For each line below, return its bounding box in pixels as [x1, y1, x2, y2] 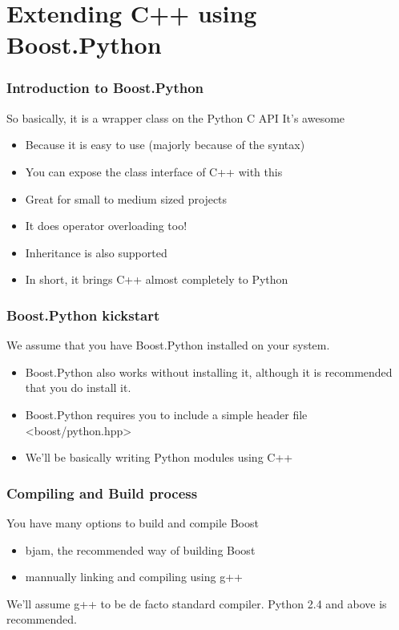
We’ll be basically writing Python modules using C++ [25, 449, 293, 466]
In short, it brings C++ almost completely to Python [25, 271, 288, 288]
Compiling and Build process [6, 483, 198, 503]
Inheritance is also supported [25, 244, 167, 260]
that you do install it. [25, 379, 131, 396]
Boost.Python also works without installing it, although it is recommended [25, 363, 393, 380]
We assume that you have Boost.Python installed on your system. [6, 337, 330, 353]
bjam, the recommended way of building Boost [25, 541, 256, 558]
